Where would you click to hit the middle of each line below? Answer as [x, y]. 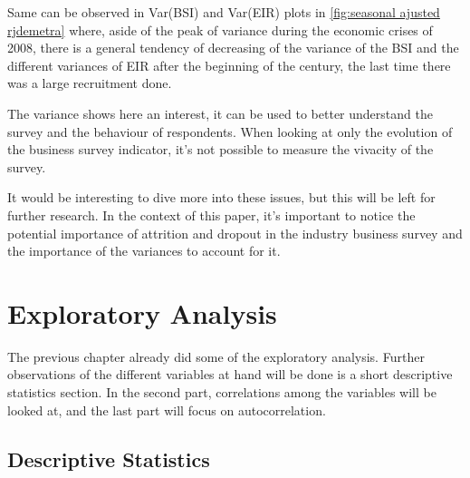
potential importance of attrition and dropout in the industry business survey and [235, 233]
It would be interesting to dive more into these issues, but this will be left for [221, 197]
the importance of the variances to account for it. [144, 251]
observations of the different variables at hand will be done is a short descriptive [230, 374]
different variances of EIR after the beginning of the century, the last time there [229, 65]
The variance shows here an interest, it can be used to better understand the [220, 113]
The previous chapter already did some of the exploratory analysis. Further [216, 356]
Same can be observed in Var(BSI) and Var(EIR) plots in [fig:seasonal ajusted [224, 12]
